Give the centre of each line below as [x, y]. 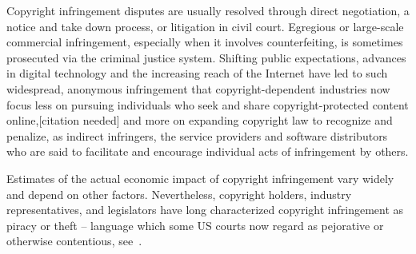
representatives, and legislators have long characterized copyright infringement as [205, 210]
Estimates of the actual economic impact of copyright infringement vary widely [200, 178]
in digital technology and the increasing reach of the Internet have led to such [197, 73]
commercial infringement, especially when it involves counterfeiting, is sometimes [205, 42]
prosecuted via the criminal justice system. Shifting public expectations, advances [206, 57]
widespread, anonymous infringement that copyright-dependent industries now [198, 88]
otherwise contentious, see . [74, 241]
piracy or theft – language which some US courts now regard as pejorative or [195, 225]
